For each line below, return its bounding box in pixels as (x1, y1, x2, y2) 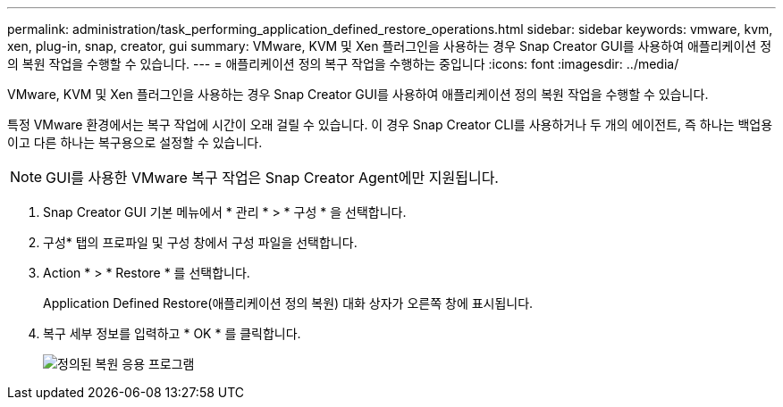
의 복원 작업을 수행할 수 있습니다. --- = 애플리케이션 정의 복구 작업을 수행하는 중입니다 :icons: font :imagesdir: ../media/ (7, 56, 679, 71)
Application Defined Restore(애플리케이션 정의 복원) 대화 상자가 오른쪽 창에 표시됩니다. (43, 295, 534, 311)
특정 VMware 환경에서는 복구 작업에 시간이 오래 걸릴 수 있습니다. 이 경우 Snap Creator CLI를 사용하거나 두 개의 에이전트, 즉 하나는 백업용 (7, 117, 773, 132)
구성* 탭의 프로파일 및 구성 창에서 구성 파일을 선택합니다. (43, 235, 358, 250)
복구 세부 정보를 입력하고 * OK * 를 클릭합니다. (43, 326, 301, 341)
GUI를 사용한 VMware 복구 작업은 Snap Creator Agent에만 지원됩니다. (46, 169, 499, 187)
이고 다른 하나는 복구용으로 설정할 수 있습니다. (7, 135, 263, 150)
